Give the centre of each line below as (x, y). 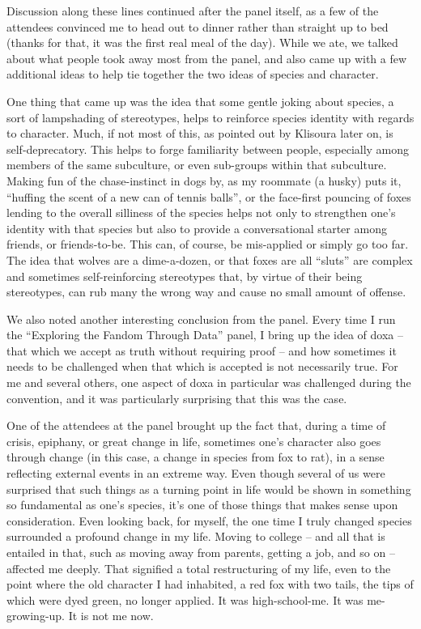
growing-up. (36, 616)
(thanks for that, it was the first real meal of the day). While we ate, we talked (202, 42)
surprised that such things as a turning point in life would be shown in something (209, 489)
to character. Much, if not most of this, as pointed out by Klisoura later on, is (200, 133)
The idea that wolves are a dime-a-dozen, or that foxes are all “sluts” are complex (210, 259)
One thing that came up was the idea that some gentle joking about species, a (200, 101)
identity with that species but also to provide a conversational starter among (197, 228)
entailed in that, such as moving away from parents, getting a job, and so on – (201, 552)
